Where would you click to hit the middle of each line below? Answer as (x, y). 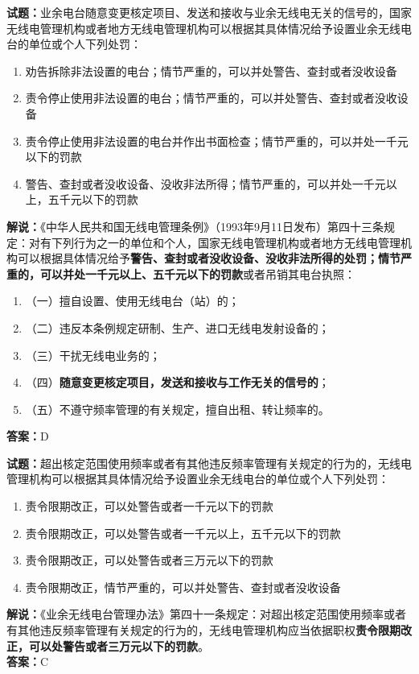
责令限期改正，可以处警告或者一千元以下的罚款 (149, 506)
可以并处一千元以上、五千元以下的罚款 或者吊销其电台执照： (197, 273)
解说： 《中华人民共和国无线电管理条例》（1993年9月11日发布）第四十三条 (195, 226)
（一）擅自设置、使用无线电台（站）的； (132, 301)
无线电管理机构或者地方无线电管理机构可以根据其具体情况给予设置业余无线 (203, 28)
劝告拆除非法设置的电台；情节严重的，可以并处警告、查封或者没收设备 (211, 70)
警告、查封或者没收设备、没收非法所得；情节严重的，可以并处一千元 (205, 183)
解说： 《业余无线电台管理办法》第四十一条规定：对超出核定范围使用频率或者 (206, 614)
